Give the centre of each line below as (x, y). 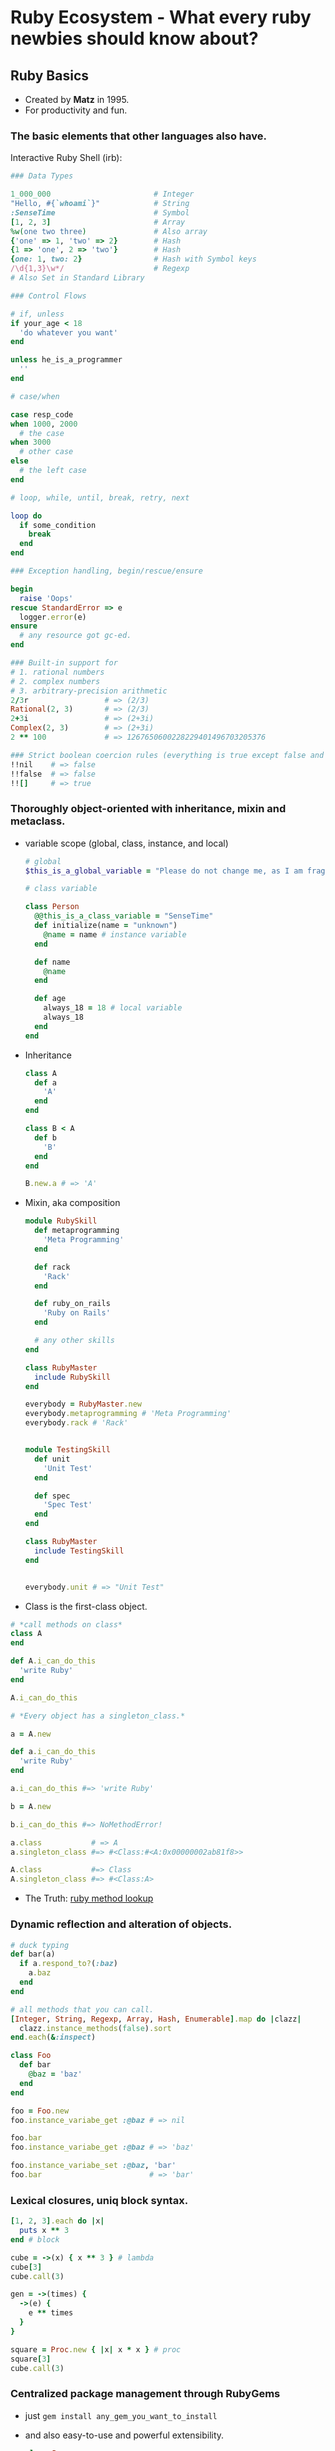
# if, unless (37, 314)
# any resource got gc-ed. (75, 636)
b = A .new (31, 1806)
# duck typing (40, 1945)
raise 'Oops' (46, 598)
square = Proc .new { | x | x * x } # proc (96, 2349)
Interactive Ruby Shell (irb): (66, 158)
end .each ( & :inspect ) (53, 2037)
